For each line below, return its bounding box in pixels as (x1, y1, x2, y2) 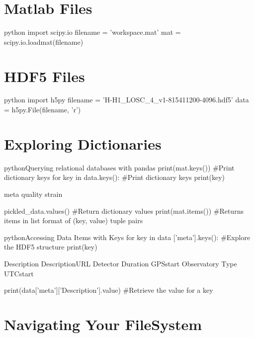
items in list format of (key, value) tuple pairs (4, 215, 143, 226)
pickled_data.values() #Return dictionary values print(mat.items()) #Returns (4, 205, 244, 216)
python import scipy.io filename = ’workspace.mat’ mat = (4, 27, 181, 37)
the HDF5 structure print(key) (4, 242, 97, 252)
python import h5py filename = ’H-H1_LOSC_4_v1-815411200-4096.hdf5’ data (4, 94, 249, 105)
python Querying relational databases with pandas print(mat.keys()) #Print (4, 162, 235, 172)
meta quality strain (4, 188, 63, 199)
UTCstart (4, 268, 34, 278)
